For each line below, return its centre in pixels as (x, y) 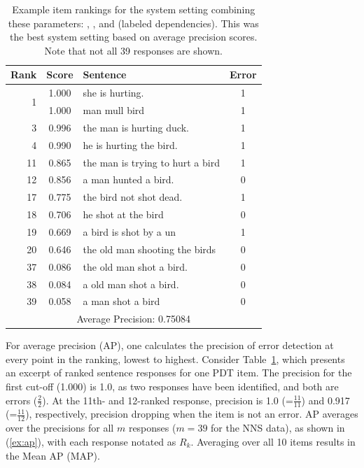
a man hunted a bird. (128, 179)
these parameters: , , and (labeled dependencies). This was (133, 23)
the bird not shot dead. (133, 197)
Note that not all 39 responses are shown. (133, 50)
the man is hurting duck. (136, 127)
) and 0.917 (325, 400)
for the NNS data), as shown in (278, 428)
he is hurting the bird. (130, 144)
